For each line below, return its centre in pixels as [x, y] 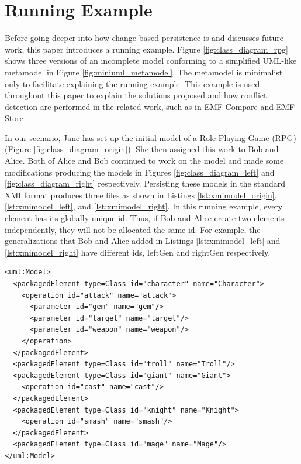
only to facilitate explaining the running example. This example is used [132, 83]
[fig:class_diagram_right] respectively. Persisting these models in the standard [145, 183]
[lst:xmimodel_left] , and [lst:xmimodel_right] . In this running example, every [144, 206]
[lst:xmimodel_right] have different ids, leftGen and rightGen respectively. [138, 252]
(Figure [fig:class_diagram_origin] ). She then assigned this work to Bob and [142, 149]
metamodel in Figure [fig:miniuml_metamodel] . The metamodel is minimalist [144, 72]
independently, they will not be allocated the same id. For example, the [133, 229]
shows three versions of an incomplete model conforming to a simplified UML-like [151, 61]
